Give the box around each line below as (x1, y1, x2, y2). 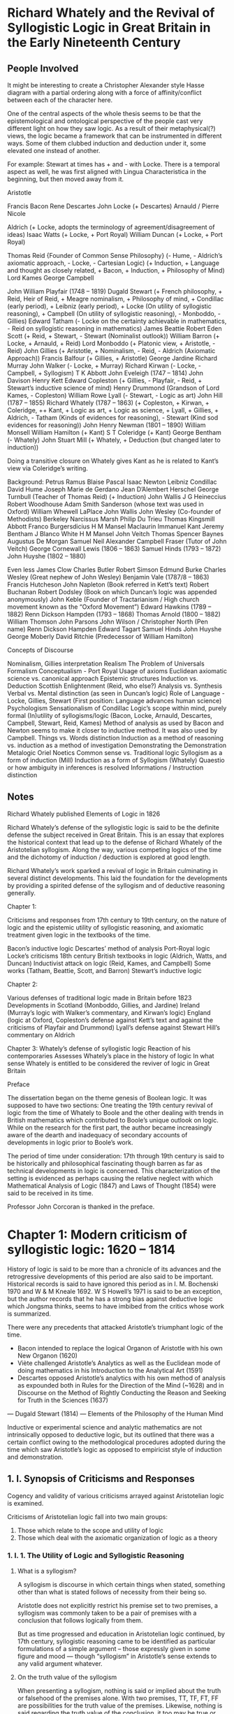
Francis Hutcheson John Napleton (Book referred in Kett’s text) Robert (7, 580, 210, 589)
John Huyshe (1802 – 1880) (7, 552, 86, 560)
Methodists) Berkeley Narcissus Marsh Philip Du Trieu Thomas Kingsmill (7, 515, 215, 523)
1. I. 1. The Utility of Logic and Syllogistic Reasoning (7, 1550, 184, 1560)
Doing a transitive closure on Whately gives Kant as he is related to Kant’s (7, 456, 219, 465)
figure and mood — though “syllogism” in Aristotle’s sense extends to (17, 1652, 217, 1660)
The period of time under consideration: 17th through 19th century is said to (7, 1151, 225, 1160)
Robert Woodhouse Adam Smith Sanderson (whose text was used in (7, 500, 204, 508)
